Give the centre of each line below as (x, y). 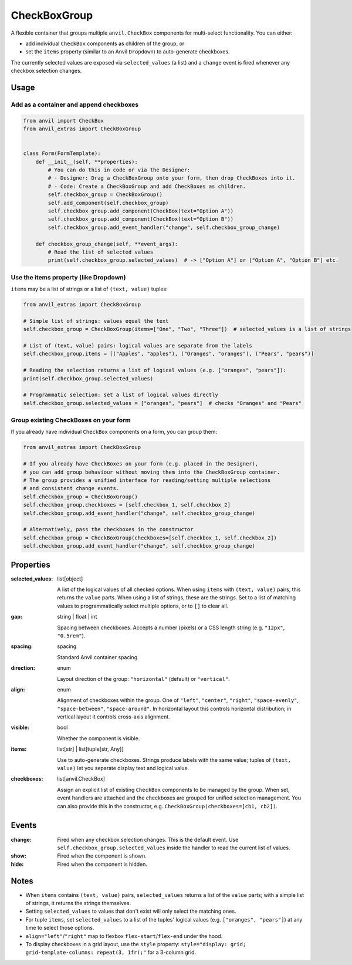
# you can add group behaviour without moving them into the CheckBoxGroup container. (152, 472)
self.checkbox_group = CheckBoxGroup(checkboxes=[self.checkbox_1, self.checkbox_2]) (150, 538)
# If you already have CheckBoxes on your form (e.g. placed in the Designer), (141, 464)
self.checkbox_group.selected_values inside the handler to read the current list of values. (174, 848)
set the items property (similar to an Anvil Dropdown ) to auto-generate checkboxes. (128, 52)
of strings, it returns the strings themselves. (78, 903)
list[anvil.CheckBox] (81, 779)
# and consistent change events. (71, 488)
